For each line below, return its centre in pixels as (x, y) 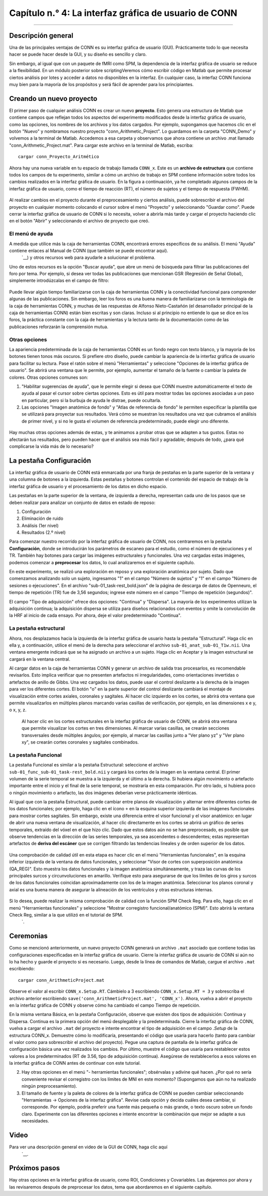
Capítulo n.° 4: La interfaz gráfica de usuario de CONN (123, 13)
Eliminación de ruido (42, 518)
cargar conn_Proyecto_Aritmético (59, 157)
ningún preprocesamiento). (49, 1086)
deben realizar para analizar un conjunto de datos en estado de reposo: (82, 503)
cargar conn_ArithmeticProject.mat (61, 980)
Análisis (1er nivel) (40, 525)
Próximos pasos (34, 1168)
